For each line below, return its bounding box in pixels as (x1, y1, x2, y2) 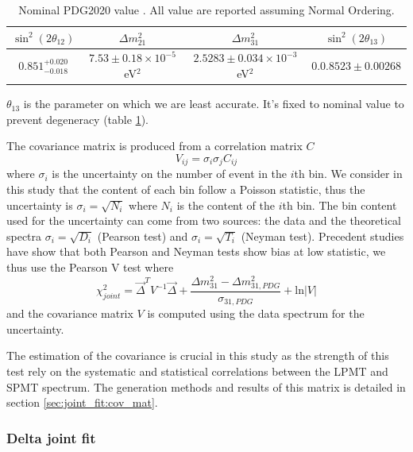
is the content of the (176, 196, 276, 213)
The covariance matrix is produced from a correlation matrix (6, 137, 303, 154)
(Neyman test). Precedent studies (241, 227, 404, 244)
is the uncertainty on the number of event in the (52, 165, 288, 182)
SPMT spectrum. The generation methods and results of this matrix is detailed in (6, 378, 406, 395)
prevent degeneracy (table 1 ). (6, 110, 149, 127)
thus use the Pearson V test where (6, 258, 174, 275)
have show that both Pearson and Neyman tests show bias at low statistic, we (6, 243, 386, 260)
